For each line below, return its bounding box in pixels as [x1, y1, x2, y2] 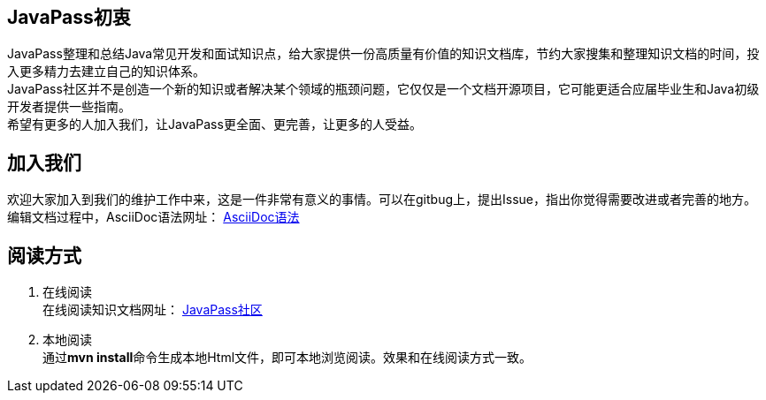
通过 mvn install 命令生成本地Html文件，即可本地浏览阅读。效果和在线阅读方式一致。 [42, 350, 532, 366]
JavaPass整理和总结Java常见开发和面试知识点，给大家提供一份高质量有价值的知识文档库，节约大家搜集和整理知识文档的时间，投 [7, 46, 760, 62]
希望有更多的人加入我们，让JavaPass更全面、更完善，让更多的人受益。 [7, 117, 422, 132]
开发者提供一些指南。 [7, 99, 131, 115]
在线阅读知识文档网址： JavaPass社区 [42, 302, 263, 318]
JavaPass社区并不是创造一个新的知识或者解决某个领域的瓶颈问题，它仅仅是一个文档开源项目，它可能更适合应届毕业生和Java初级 [7, 81, 760, 97]
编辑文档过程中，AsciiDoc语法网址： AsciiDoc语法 [7, 209, 300, 225]
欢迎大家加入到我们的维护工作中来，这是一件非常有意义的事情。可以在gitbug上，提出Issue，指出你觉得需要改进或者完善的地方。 [7, 192, 756, 208]
